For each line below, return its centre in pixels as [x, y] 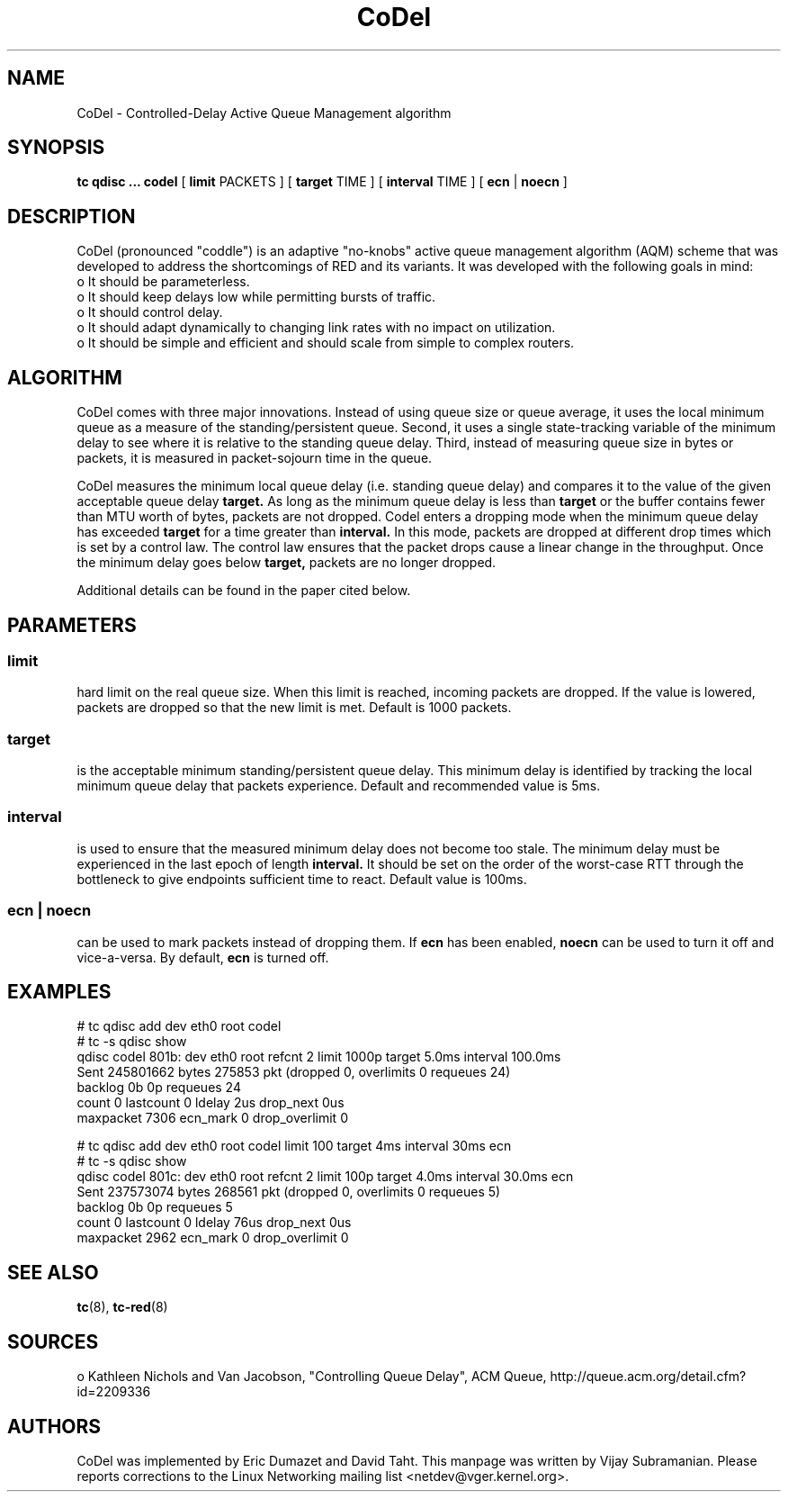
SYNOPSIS [56, 148]
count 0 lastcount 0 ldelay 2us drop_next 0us [210, 1103]
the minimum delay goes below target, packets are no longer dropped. [287, 563]
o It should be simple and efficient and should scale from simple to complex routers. [326, 343]
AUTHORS [54, 1426]
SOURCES [53, 1341]
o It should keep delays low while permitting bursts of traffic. [256, 297]
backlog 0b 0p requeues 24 [159, 1088]
